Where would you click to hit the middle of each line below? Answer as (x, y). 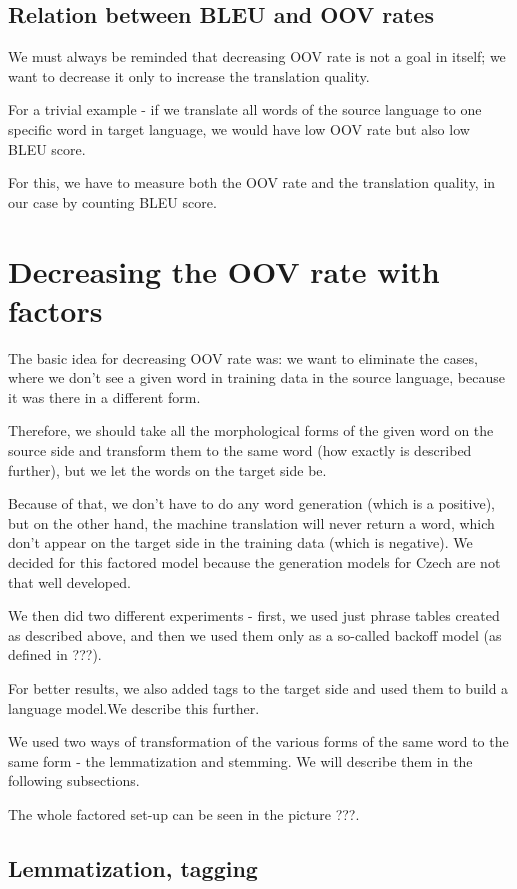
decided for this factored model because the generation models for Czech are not (254, 562)
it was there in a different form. (104, 396)
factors (55, 309)
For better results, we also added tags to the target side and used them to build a (258, 687)
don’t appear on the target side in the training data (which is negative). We (240, 542)
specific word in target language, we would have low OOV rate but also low (239, 128)
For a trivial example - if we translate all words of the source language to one (245, 109)
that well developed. (69, 581)
